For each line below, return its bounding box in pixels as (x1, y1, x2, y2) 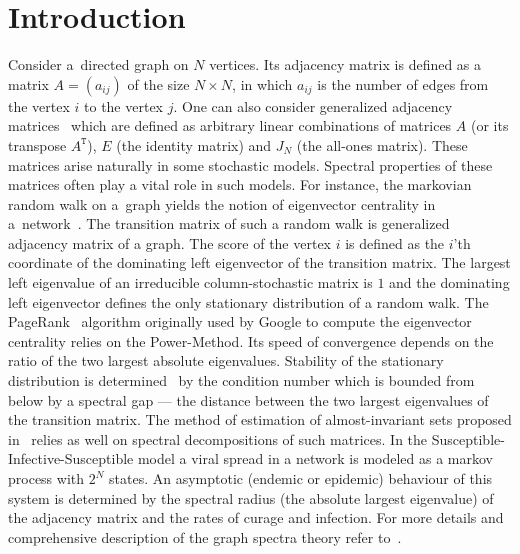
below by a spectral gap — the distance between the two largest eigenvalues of (8, 389, 489, 410)
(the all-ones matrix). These (296, 134, 468, 155)
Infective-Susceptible (8, 448, 134, 469)
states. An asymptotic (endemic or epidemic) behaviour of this (109, 468, 493, 488)
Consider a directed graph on (8, 54, 189, 75)
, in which (232, 73, 293, 94)
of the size (127, 73, 190, 94)
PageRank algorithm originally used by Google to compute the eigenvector (8, 311, 472, 332)
